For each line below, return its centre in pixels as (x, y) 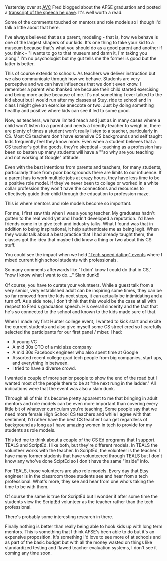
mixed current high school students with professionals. (62, 260)
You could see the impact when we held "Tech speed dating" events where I (83, 255)
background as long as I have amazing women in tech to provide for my (79, 425)
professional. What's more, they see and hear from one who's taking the (79, 482)
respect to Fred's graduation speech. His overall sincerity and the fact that (82, 306)
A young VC (25, 342)
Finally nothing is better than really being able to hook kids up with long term (84, 527)
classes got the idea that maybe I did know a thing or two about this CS (78, 240)
